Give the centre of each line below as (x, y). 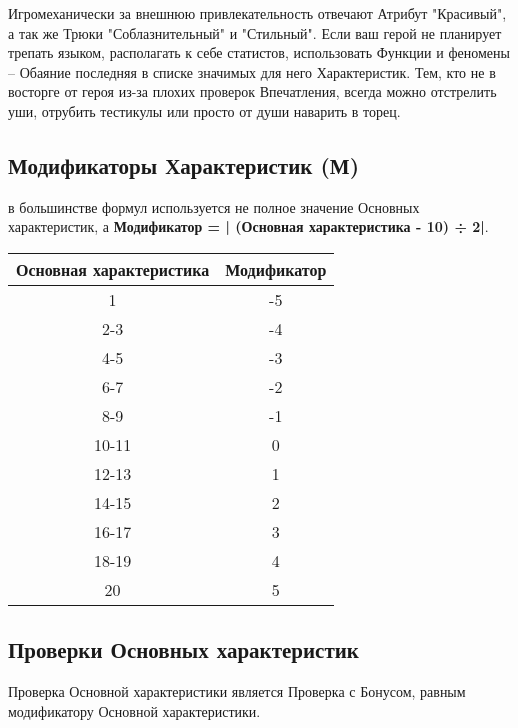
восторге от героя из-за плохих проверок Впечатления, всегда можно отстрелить (252, 91)
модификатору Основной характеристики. (134, 710)
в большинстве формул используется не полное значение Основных (214, 206)
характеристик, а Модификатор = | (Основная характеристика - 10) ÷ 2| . (248, 226)
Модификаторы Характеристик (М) (184, 164)
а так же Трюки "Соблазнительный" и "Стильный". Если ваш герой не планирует (255, 32)
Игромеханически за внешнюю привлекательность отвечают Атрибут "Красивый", (257, 13)
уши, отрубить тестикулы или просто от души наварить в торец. (204, 110)
